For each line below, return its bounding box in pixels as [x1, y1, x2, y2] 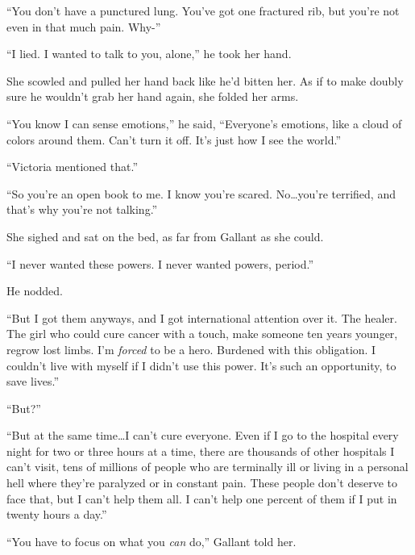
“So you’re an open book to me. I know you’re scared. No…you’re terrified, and [6, 185, 396, 202]
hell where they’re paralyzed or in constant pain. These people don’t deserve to [6, 474, 397, 491]
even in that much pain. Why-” [6, 18, 161, 35]
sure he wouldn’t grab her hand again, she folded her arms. [6, 88, 299, 105]
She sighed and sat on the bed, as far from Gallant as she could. [6, 227, 324, 244]
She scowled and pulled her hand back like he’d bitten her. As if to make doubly [6, 72, 404, 89]
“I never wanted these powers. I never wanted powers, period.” [6, 255, 314, 272]
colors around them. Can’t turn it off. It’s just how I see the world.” [6, 131, 342, 148]
